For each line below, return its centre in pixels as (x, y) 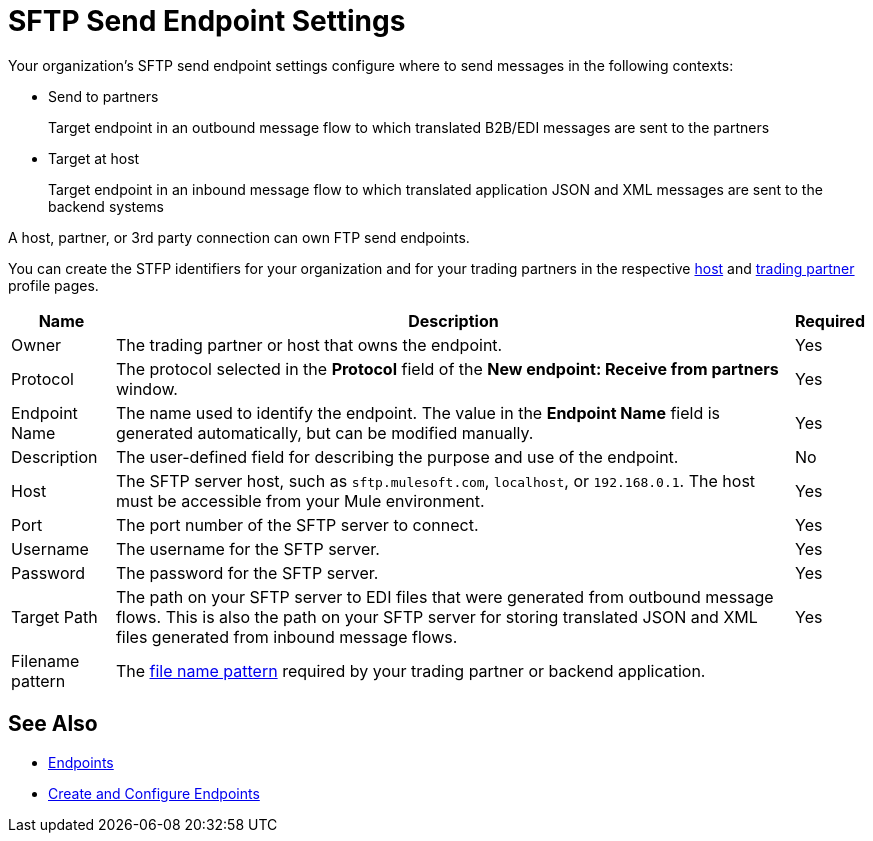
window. (146, 388)
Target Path (54, 616)
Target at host (94, 158)
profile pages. (53, 285)
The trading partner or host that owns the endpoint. (309, 344)
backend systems (106, 206)
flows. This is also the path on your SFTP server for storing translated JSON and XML (436, 616)
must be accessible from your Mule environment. (300, 500)
